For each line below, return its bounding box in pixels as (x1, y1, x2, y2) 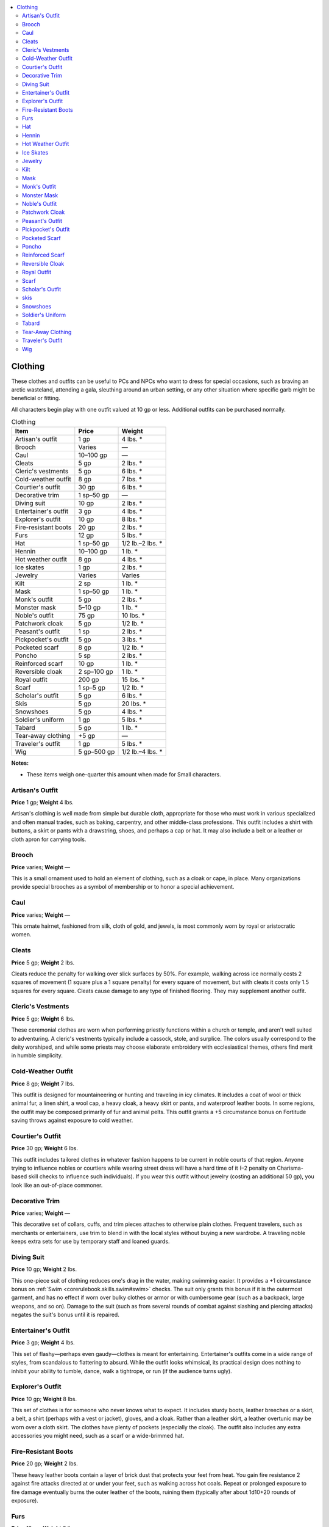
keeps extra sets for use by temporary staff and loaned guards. (11, 1237, 170, 1245)
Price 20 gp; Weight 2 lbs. (11, 1460, 79, 1467)
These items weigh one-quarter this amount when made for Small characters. (26, 770, 222, 778)
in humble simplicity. (11, 1052, 63, 1059)
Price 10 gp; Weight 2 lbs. (11, 1266, 77, 1273)
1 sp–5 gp (78, 683, 106, 692)
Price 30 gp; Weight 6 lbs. (11, 1145, 79, 1152)
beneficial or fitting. (11, 395, 60, 402)
